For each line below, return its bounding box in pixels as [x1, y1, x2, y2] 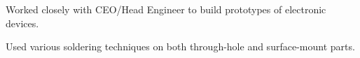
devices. [6, 15, 39, 30]
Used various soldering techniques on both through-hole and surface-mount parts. [6, 39, 355, 54]
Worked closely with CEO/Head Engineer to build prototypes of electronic [6, 2, 326, 16]
